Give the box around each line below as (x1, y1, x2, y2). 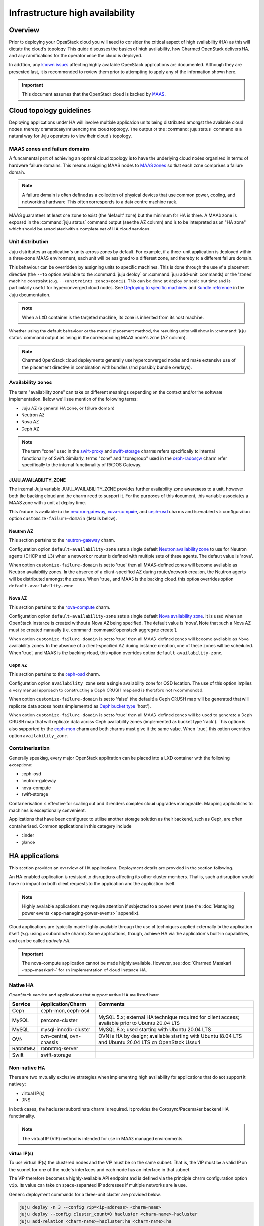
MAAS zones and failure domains (9, 145, 90, 152)
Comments (98, 1001, 125, 1008)
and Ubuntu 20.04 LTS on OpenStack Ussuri (98, 1039, 200, 1046)
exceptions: (9, 762, 33, 767)
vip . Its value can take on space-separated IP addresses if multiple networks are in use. (9, 1182, 187, 1188)
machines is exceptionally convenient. (9, 807, 86, 814)
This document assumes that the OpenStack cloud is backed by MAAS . (22, 91, 166, 97)
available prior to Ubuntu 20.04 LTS (98, 1020, 180, 1027)
